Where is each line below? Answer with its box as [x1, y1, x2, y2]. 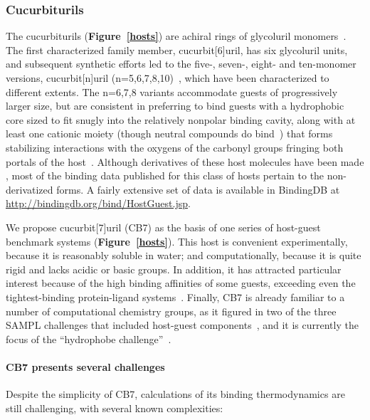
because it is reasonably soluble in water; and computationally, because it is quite [6, 248, 361, 263]
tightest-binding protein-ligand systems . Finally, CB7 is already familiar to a [6, 289, 345, 304]
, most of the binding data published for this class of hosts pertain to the [6, 168, 324, 183]
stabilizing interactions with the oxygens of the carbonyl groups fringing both [6, 140, 344, 154]
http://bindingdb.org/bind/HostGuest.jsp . [6, 196, 191, 211]
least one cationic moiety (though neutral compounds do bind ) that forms [6, 126, 333, 141]
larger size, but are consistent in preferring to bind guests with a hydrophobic [6, 98, 344, 113]
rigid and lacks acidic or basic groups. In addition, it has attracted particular [6, 261, 342, 276]
